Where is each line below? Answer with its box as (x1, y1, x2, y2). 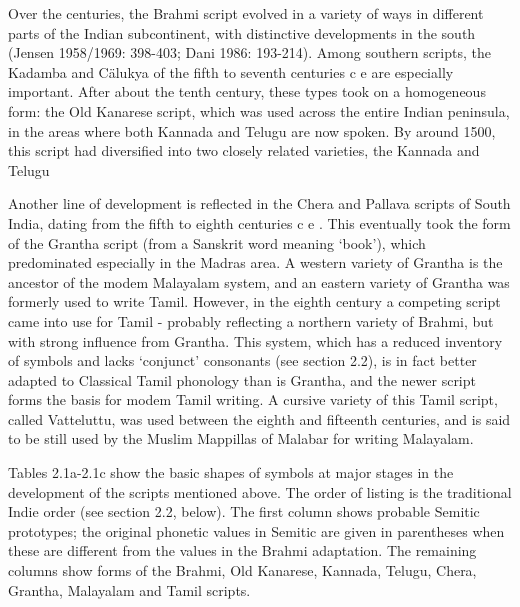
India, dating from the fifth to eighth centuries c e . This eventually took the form (8, 212, 511, 233)
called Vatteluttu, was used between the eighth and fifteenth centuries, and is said (8, 408, 511, 429)
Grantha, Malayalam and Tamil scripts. (8, 579, 251, 600)
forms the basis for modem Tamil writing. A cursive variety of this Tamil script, (8, 389, 498, 410)
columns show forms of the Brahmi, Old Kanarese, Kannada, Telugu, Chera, (8, 560, 477, 581)
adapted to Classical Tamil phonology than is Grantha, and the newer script (8, 369, 476, 390)
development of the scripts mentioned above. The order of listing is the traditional (8, 481, 512, 502)
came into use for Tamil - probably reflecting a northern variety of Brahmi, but (8, 310, 494, 331)
